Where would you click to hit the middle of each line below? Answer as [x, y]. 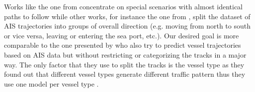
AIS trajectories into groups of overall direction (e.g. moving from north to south [127, 26]
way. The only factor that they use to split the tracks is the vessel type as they [124, 64]
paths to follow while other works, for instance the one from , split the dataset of [127, 16]
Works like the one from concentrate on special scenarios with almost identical [124, 6]
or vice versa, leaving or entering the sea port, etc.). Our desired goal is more [122, 35]
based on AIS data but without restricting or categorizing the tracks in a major [125, 54]
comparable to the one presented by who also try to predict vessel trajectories [123, 45]
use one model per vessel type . [51, 83]
